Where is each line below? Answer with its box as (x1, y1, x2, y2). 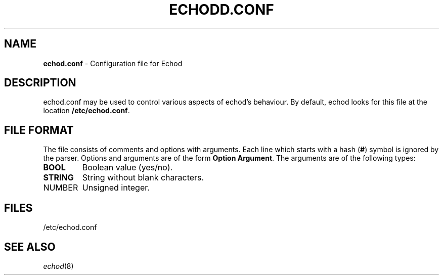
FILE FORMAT (4, 123, 74, 136)
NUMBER (43, 182, 78, 193)
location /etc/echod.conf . (43, 106, 130, 115)
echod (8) (43, 261, 74, 270)
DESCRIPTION (4, 76, 76, 89)
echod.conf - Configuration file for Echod (43, 59, 183, 68)
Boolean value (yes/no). (82, 162, 173, 173)
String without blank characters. (82, 172, 204, 183)
